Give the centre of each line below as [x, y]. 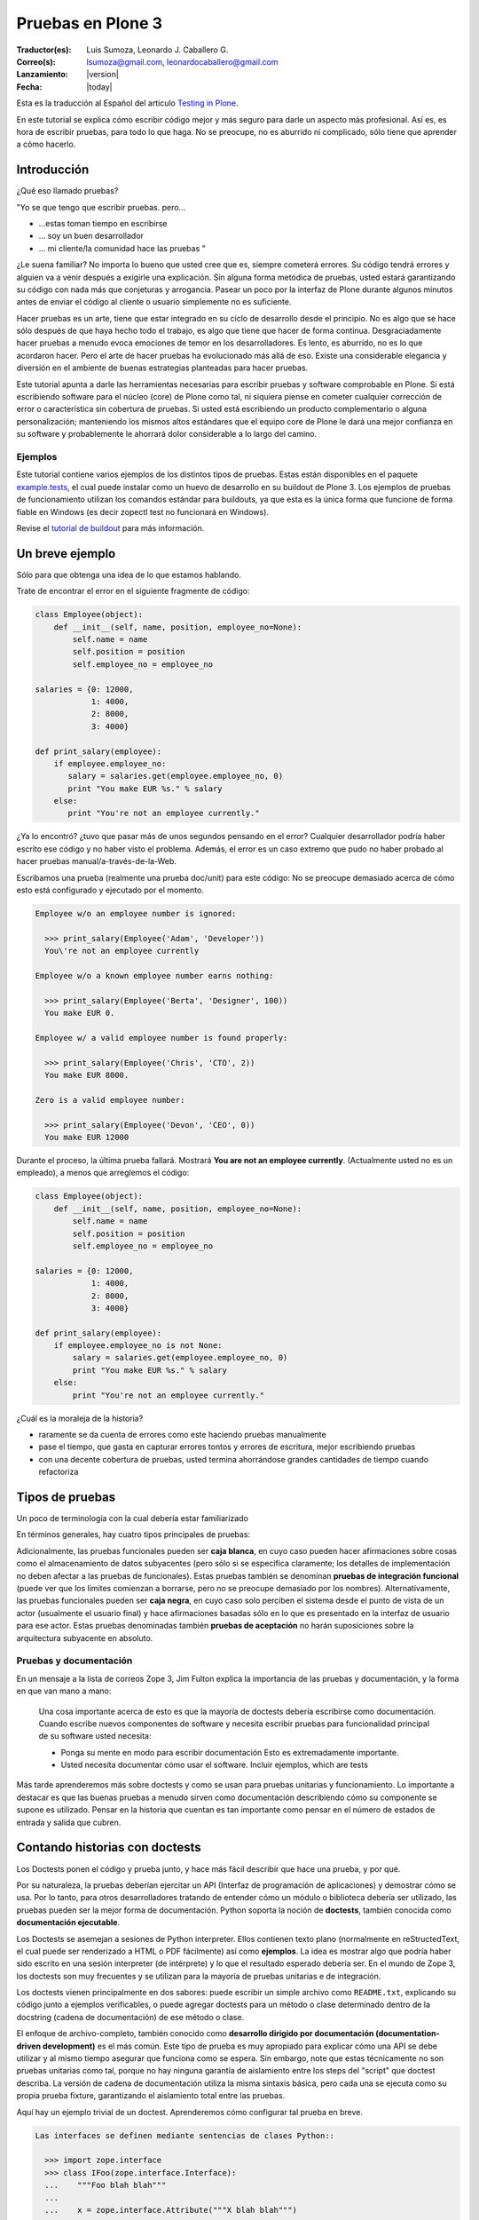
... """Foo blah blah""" [106, 2185]
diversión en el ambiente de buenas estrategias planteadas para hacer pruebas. [162, 368]
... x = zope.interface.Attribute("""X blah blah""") [171, 2210]
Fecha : [29, 87]
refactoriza [59, 1472]
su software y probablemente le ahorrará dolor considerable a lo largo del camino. [167, 434]
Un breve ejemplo [66, 554]
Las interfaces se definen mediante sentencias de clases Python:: [185, 2135]
